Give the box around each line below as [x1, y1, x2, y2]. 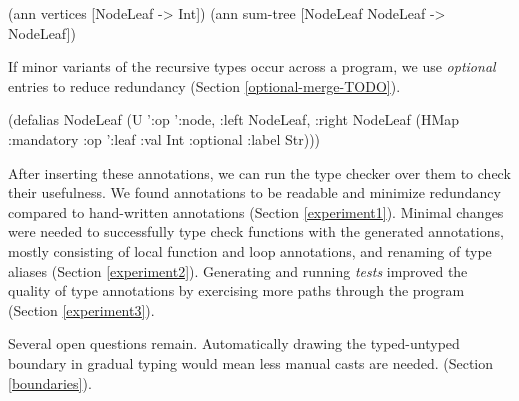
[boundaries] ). [8, 372, 92, 393]
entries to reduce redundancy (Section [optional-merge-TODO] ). [8, 75, 401, 96]
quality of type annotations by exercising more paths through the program [8, 280, 465, 301]
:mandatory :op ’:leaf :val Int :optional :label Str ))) [8, 128, 321, 149]
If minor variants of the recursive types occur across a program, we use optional [8, 56, 496, 77]
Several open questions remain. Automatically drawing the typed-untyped [8, 333, 460, 354]
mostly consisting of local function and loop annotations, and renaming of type [8, 240, 492, 261]
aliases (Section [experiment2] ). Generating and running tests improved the [8, 260, 468, 281]
